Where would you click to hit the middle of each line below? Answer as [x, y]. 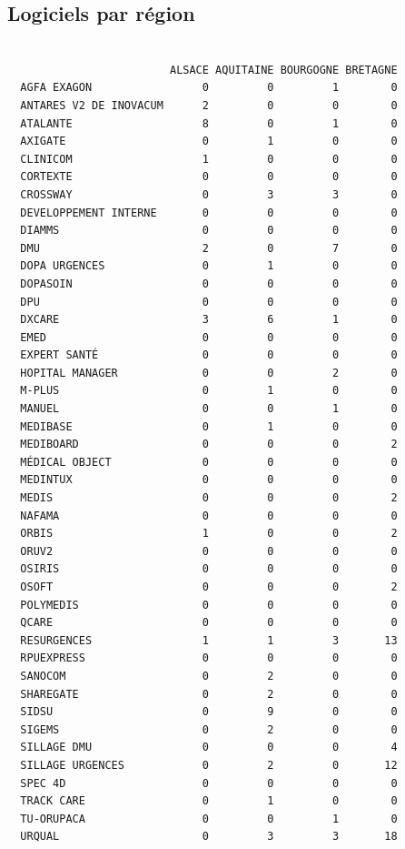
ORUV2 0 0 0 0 [209, 551]
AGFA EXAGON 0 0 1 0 [209, 88]
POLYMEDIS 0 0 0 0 [209, 605]
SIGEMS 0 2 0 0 [209, 729]
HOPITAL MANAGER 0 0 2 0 [209, 373]
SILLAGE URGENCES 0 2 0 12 [209, 765]
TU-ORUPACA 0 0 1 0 [209, 819]
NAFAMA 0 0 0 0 [209, 515]
